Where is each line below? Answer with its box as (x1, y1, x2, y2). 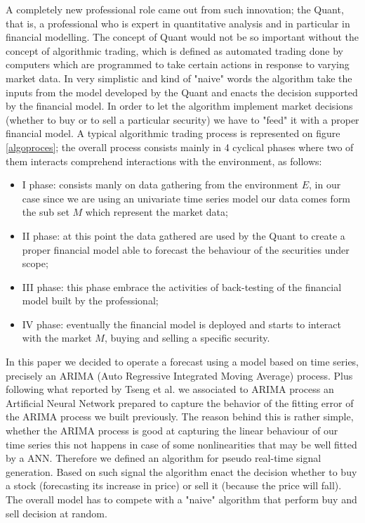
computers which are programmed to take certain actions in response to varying (6, 57, 350, 72)
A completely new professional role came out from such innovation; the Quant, (6, 2, 344, 16)
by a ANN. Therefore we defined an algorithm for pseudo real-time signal (6, 451, 321, 465)
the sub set (22, 205, 69, 219)
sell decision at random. (6, 505, 107, 520)
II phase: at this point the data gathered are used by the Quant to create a (22, 228, 345, 243)
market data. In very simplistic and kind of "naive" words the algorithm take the (6, 70, 352, 85)
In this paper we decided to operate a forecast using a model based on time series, (6, 354, 359, 369)
